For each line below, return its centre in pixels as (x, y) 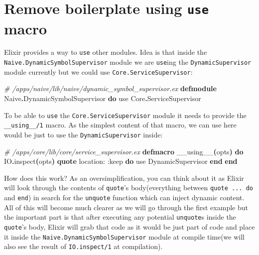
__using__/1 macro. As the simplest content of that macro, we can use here (120, 125)
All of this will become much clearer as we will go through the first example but (126, 207)
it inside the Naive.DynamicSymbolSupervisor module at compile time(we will (124, 236)
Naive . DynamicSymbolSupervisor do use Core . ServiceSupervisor (103, 98)
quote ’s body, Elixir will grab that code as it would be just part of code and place (129, 226)
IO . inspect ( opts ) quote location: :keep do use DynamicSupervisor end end (121, 161)
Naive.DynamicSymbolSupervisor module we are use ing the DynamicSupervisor (128, 62)
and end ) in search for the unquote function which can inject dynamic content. (124, 197)
